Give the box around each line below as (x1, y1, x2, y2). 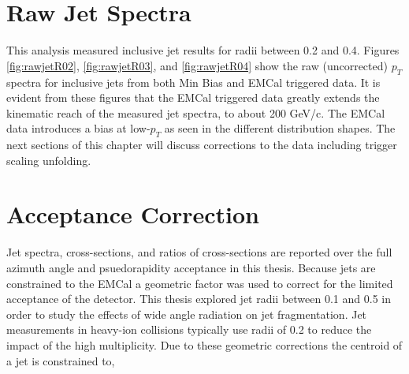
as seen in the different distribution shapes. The (164, 120, 396, 137)
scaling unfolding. (6, 151, 91, 168)
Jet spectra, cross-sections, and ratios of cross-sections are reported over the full (6, 244, 392, 260)
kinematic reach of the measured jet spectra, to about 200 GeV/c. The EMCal (6, 104, 385, 121)
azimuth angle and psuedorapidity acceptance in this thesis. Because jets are (6, 260, 376, 275)
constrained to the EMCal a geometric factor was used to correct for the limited (6, 275, 393, 291)
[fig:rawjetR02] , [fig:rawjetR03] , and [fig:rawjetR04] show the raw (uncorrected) (6, 57, 388, 73)
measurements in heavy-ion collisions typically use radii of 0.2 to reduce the (6, 321, 372, 338)
